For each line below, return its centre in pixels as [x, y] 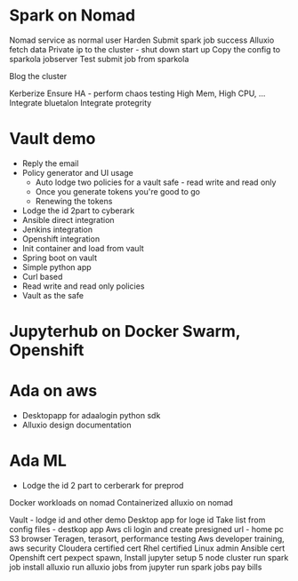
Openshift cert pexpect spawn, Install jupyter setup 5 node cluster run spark [149, 557]
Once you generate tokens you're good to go [117, 191]
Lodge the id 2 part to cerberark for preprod [103, 485]
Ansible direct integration [68, 219]
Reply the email [50, 163]
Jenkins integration [57, 229]
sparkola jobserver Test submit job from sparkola [99, 59]
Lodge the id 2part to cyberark [78, 211]
